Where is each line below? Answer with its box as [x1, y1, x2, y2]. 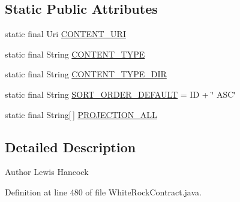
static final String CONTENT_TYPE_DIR [5, 68, 167, 80]
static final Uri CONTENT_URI [5, 28, 126, 40]
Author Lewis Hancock [5, 165, 89, 178]
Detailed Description [5, 137, 136, 156]
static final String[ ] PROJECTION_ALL [5, 108, 157, 120]
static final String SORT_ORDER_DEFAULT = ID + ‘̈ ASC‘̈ [5, 88, 236, 100]
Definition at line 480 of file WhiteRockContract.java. [5, 185, 202, 198]
